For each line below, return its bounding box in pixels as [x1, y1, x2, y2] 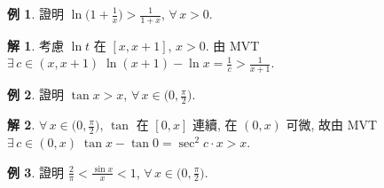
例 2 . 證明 [7, 85, 64, 104]
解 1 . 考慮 [7, 35, 64, 54]
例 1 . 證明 [7, 4, 64, 22]
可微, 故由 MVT [286, 115, 378, 134]
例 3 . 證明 [7, 162, 64, 181]
